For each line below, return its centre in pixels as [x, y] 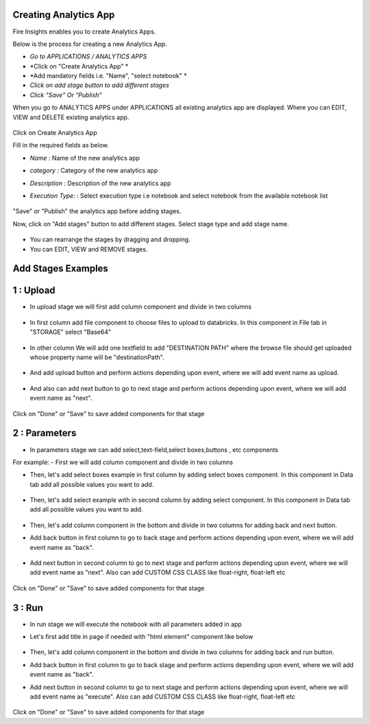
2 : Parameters [45, 433]
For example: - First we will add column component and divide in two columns [123, 462]
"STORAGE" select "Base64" [71, 332]
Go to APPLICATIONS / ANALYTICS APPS [88, 57]
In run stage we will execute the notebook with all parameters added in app [136, 624]
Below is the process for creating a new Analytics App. [90, 44]
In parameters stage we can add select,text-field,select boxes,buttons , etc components [154, 450]
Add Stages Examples [61, 268]
